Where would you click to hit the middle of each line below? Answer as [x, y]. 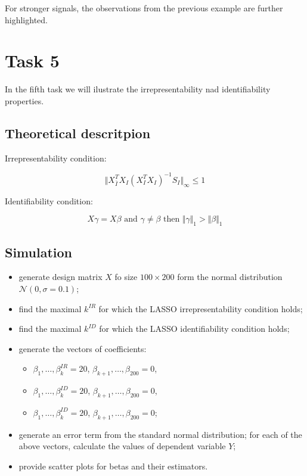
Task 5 [32, 60]
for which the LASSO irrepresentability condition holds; [201, 308]
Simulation [39, 252]
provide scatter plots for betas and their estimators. [113, 466]
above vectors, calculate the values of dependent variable [122, 446]
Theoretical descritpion [78, 133]
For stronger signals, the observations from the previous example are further [144, 8]
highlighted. [26, 19]
